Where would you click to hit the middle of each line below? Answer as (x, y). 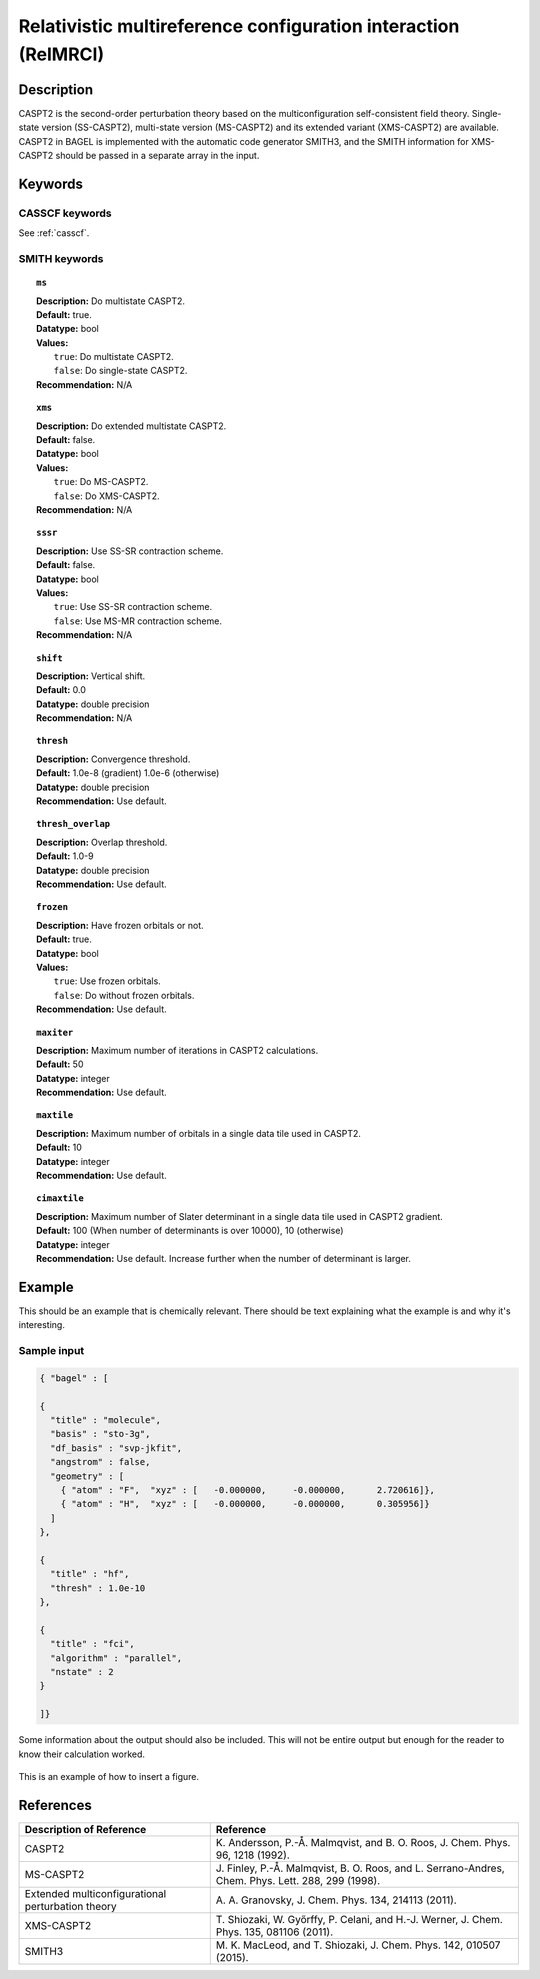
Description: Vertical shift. (91, 676)
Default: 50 (60, 1064)
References (55, 1805)
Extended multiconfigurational (95, 1893)
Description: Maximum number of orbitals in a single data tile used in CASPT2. (199, 1133)
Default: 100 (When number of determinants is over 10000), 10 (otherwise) (190, 1231)
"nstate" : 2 (82, 1672)
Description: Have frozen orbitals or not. (120, 925)
